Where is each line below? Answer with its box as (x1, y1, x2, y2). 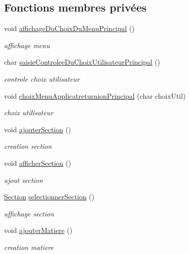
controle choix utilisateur (4, 73, 80, 84)
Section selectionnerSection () (4, 191, 94, 202)
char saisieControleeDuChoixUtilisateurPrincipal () (4, 57, 160, 67)
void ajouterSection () (4, 124, 71, 134)
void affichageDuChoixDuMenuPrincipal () (4, 23, 135, 34)
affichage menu (4, 40, 50, 50)
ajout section (4, 174, 43, 185)
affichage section (4, 208, 54, 218)
